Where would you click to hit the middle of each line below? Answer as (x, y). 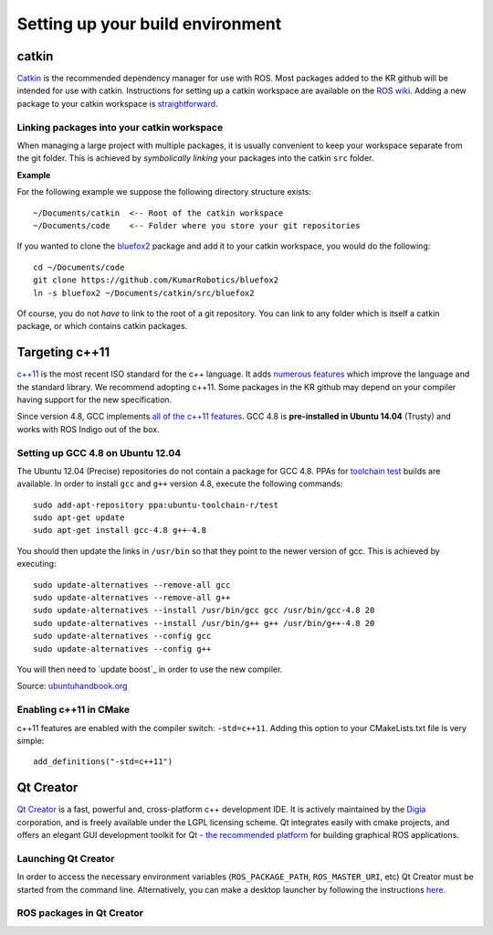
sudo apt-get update (79, 518)
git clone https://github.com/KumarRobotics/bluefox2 (156, 280)
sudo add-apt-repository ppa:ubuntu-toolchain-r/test (156, 505)
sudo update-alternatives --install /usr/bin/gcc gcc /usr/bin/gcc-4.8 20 (204, 611)
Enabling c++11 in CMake (73, 710)
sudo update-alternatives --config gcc (122, 636)
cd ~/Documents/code (79, 267)
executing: (37, 564)
